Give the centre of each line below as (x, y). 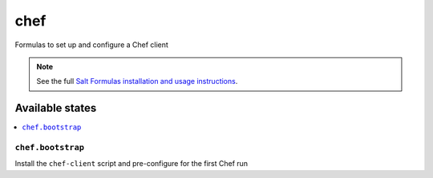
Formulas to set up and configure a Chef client (91, 45)
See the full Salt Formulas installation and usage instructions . (137, 81)
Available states (56, 108)
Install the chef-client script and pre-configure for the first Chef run (132, 164)
